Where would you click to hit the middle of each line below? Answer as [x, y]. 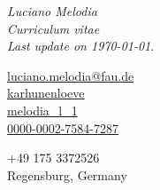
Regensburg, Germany [67, 174]
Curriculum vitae [53, 28]
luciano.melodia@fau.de [71, 75]
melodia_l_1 [42, 110]
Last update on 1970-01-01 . [81, 46]
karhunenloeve [46, 93]
